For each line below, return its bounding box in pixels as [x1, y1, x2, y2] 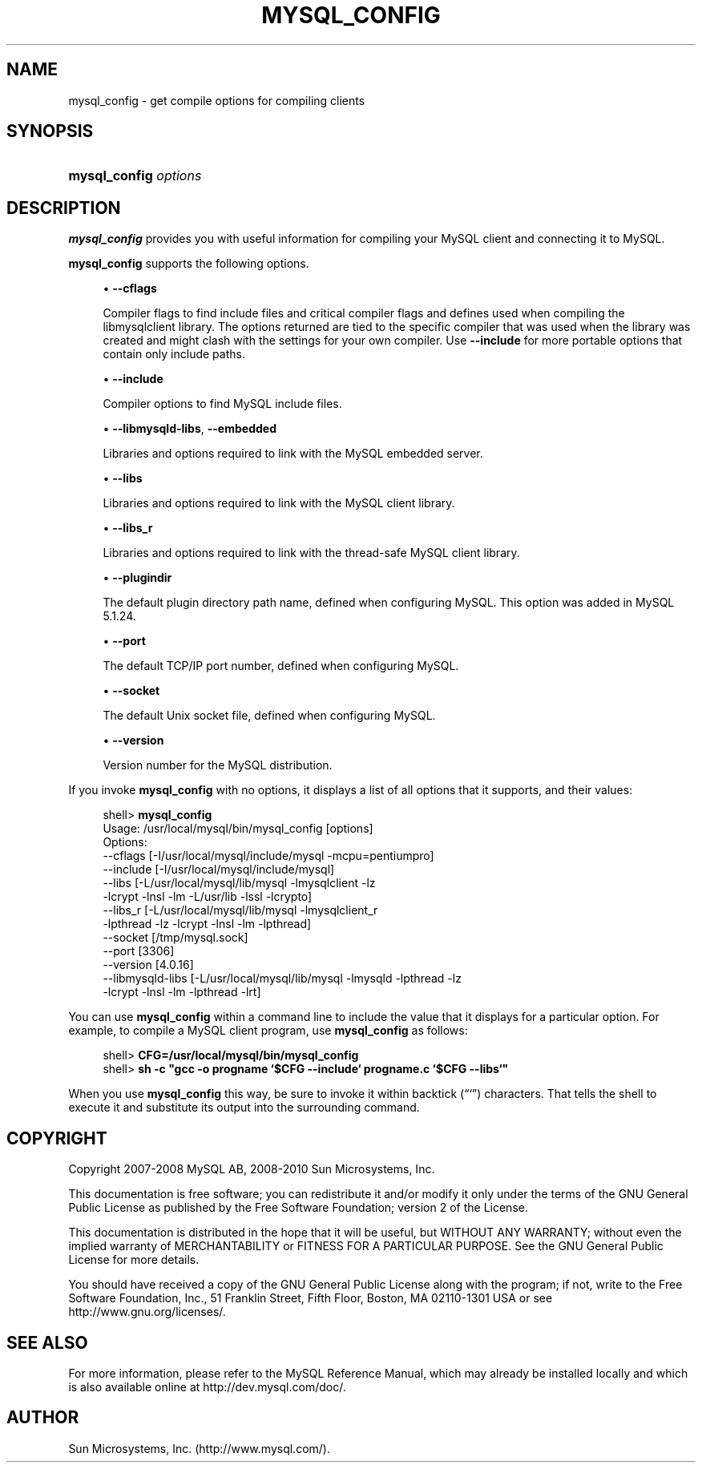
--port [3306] [103, 944, 175, 958]
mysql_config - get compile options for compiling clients [68, 93, 365, 107]
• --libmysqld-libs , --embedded [103, 422, 276, 436]
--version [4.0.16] [103, 958, 194, 972]
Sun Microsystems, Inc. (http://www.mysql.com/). [68, 1441, 330, 1455]
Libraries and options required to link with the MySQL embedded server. [103, 446, 483, 461]
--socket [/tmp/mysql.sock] [103, 930, 248, 945]
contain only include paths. [103, 347, 245, 361]
